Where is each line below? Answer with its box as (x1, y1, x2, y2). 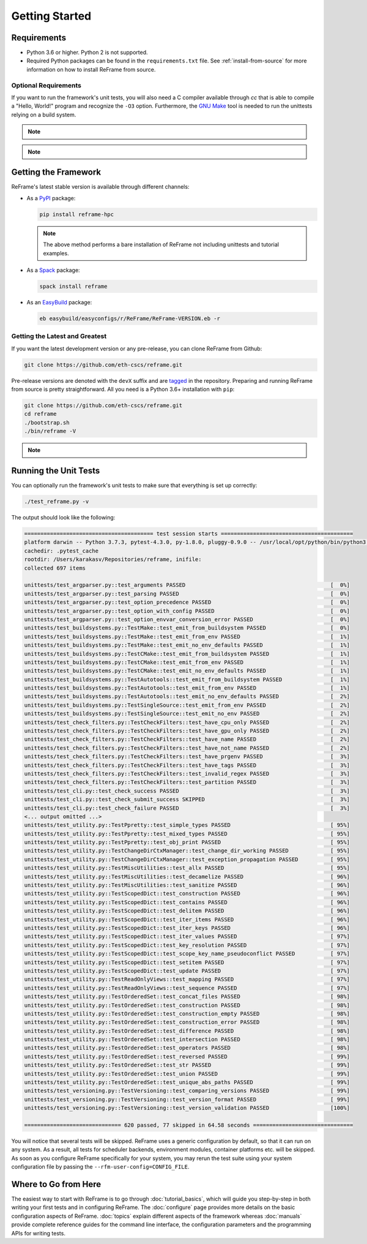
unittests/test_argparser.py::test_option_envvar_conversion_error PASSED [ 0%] (24, 616, 350, 623)
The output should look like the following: (11, 514, 116, 521)
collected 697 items (24, 564, 86, 571)
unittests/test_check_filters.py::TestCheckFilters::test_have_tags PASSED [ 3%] (24, 761, 350, 769)
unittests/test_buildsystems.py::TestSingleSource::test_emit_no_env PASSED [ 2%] (24, 711, 350, 717)
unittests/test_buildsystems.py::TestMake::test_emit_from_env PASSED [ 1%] (24, 633, 350, 640)
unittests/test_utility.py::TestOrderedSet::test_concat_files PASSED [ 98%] (24, 993, 350, 1000)
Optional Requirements (11, 81, 82, 89)
